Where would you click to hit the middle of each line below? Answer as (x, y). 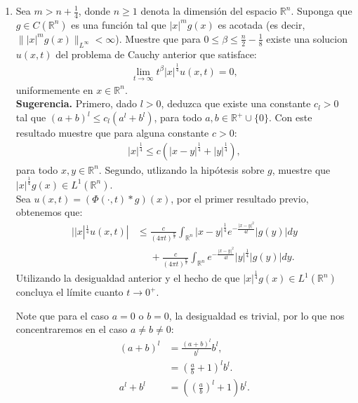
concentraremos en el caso (72, 329)
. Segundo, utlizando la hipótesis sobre (181, 169)
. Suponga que (321, 11)
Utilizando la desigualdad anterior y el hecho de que (128, 278)
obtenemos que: (49, 212)
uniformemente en (54, 89)
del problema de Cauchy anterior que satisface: (156, 54)
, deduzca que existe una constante (236, 103)
